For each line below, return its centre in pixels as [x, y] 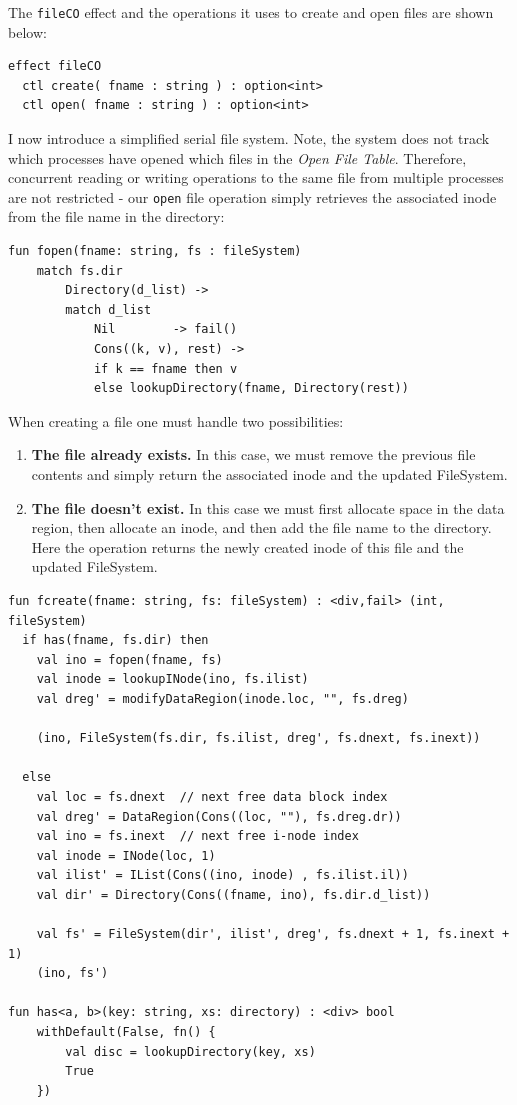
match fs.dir [79, 270]
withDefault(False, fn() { [126, 1032]
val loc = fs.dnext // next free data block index [212, 796]
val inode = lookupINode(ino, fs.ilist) [172, 679]
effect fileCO [55, 66]
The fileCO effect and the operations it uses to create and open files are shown [251, 12]
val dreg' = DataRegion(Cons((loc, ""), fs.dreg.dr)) [219, 816]
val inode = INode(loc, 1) [126, 855]
